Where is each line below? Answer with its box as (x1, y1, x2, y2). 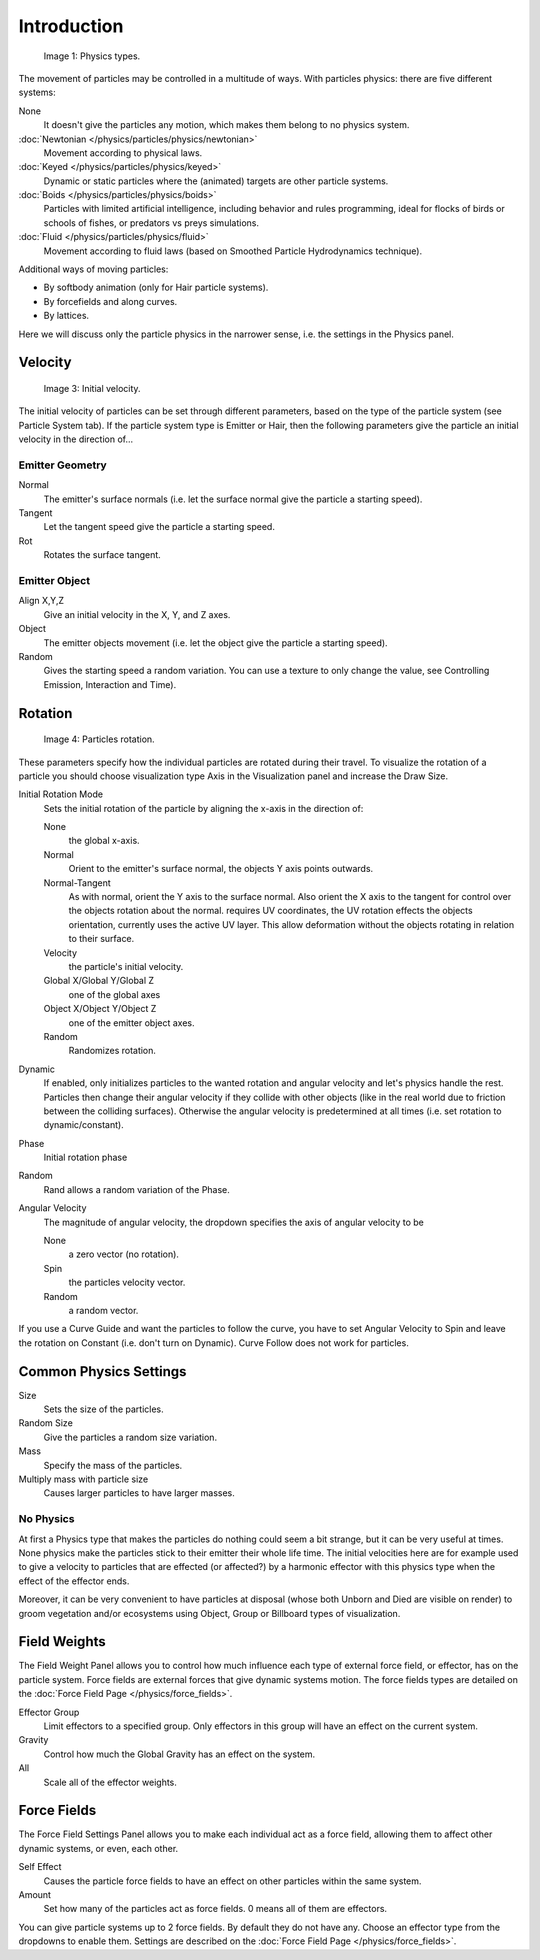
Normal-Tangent (43, 876, 112, 889)
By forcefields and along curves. (43, 295, 178, 307)
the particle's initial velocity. (68, 961, 184, 972)
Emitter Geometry (18, 458, 107, 472)
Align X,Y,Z (18, 595, 65, 607)
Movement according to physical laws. (43, 146, 203, 159)
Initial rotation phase (43, 1151, 128, 1164)
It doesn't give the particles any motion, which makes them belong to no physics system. (43, 119, 410, 131)
